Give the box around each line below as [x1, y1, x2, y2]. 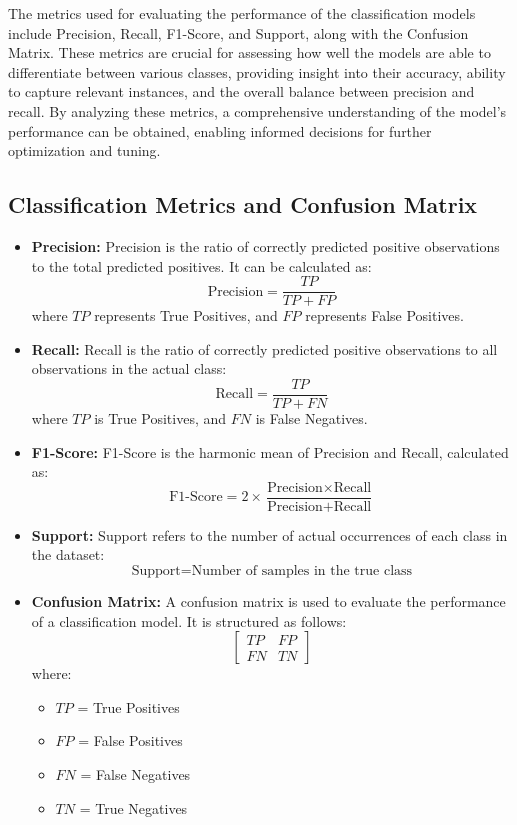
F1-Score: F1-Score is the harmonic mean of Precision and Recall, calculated [31, 441, 509, 462]
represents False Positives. [305, 305, 464, 326]
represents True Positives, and [94, 305, 278, 326]
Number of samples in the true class [191, 564, 413, 579]
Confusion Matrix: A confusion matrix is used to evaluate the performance [31, 591, 506, 612]
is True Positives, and [94, 408, 227, 429]
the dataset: [31, 544, 105, 565]
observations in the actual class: [31, 358, 227, 379]
